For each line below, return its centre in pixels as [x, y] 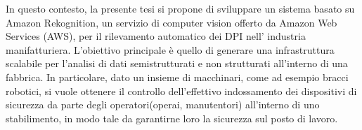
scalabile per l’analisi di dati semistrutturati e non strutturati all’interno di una [177, 63]
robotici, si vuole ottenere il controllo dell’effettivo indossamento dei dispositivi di [181, 91]
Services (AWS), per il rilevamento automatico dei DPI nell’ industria [156, 36]
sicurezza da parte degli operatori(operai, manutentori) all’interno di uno [163, 104]
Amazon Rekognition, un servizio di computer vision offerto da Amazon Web [172, 22]
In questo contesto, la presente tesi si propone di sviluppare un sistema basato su [180, 8]
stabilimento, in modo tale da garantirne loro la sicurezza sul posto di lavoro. [172, 118]
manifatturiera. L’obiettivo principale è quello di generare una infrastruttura [170, 49]
